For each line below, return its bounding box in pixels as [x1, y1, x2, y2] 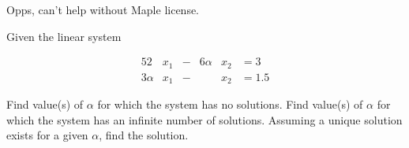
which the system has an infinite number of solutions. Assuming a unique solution [6, 111, 403, 128]
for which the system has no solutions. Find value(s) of [97, 96, 363, 113]
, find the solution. [99, 127, 189, 143]
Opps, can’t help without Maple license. [6, 2, 200, 17]
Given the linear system [6, 28, 122, 44]
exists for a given [6, 127, 88, 143]
